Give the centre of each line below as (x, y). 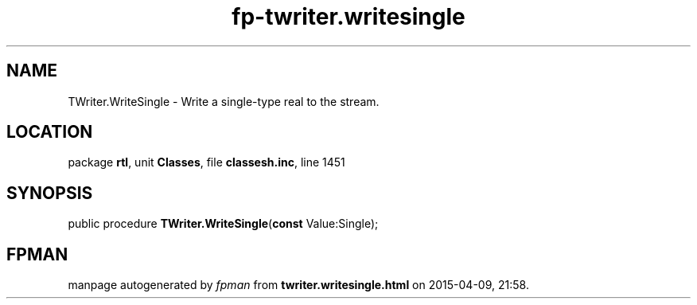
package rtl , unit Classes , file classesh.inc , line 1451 (206, 162)
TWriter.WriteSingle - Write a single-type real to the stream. (224, 101)
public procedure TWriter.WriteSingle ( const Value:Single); (223, 224)
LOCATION (50, 132)
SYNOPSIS (50, 193)
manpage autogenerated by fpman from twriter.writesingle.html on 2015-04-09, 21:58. (298, 285)
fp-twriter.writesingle (348, 17)
